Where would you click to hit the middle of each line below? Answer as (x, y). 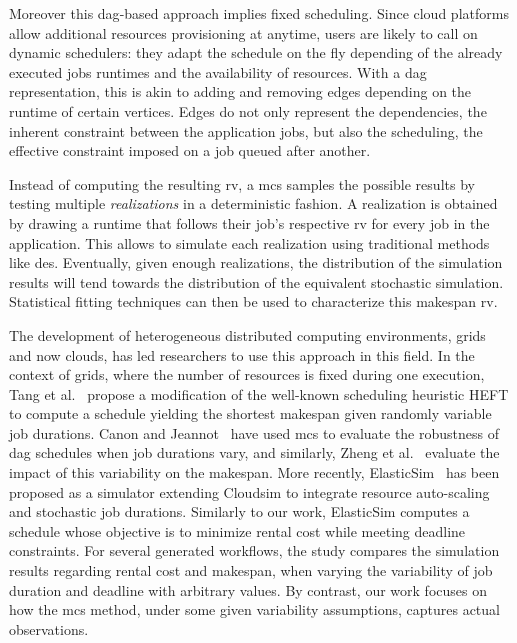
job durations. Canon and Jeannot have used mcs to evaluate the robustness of (254, 432)
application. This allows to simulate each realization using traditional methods (249, 242)
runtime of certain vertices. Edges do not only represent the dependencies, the (248, 110)
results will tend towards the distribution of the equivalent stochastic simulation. (256, 281)
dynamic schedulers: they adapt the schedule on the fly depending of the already (256, 52)
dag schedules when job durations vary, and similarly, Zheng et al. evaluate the (254, 452)
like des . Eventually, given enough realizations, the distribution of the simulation (256, 262)
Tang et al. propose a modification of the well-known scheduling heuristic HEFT (259, 393)
